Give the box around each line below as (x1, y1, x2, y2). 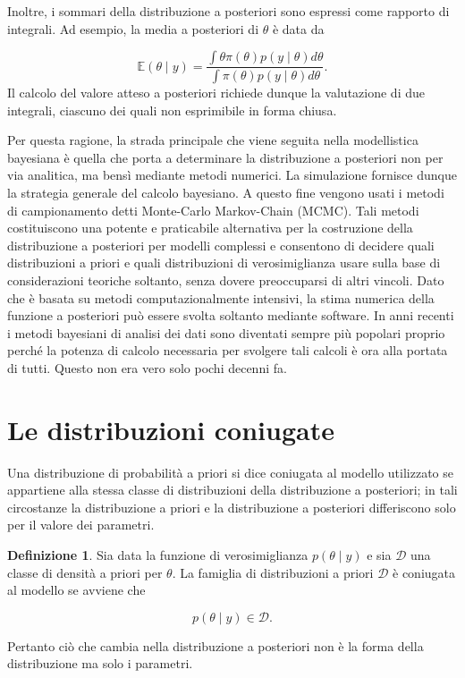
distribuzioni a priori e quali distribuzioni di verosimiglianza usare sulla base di (7, 253, 441, 272)
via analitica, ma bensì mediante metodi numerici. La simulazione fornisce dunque (7, 165, 457, 184)
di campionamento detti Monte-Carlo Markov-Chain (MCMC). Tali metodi (7, 200, 419, 219)
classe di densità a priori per (7, 563, 163, 581)
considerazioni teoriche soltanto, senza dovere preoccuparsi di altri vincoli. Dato (7, 271, 444, 289)
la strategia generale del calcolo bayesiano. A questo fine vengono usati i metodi (7, 183, 444, 202)
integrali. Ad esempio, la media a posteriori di (7, 19, 259, 38)
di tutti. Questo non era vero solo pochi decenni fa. (7, 358, 287, 377)
